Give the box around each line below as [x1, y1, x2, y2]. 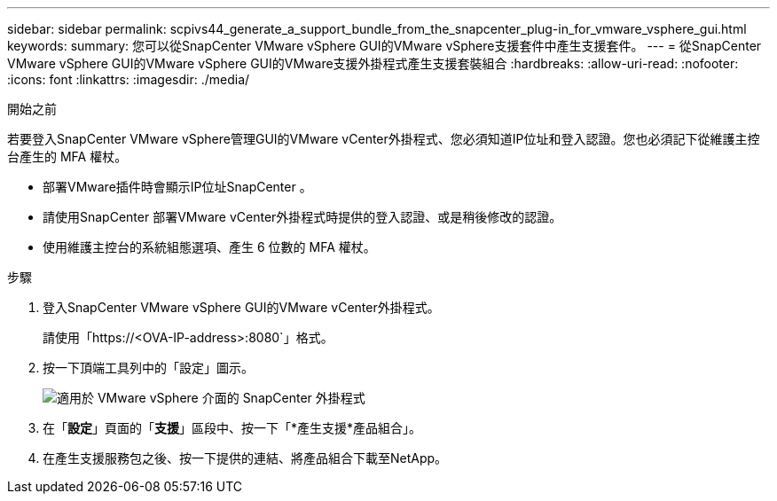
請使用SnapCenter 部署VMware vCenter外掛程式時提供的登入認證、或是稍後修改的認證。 [43, 209, 562, 224]
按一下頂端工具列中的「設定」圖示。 [43, 360, 254, 375]
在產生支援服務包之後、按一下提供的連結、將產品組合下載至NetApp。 [43, 450, 448, 466]
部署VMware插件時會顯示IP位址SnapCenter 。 [43, 179, 312, 194]
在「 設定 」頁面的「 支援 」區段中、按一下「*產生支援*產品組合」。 [43, 420, 422, 435]
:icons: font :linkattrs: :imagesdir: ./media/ [7, 72, 250, 87]
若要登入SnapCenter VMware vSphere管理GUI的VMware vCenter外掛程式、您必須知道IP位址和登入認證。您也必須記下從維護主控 [7, 131, 760, 146]
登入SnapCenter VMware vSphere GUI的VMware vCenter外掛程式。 [43, 300, 440, 315]
